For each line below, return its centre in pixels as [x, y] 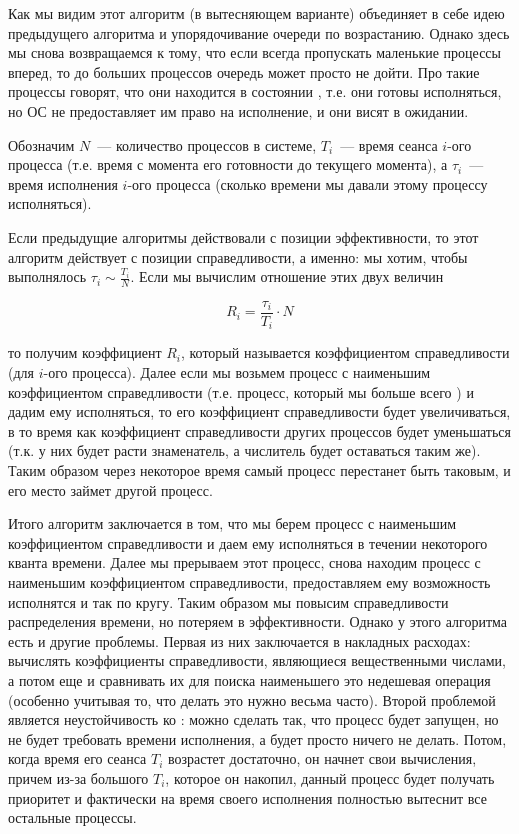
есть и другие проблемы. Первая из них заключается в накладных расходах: [239, 640]
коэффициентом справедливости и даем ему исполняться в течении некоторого [248, 542]
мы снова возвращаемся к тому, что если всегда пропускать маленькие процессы [254, 52]
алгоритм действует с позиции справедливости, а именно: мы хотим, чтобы [238, 256]
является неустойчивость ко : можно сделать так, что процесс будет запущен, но [253, 719]
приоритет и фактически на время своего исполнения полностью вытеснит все [247, 797]
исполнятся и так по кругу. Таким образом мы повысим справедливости [228, 601]
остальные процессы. [72, 817]
